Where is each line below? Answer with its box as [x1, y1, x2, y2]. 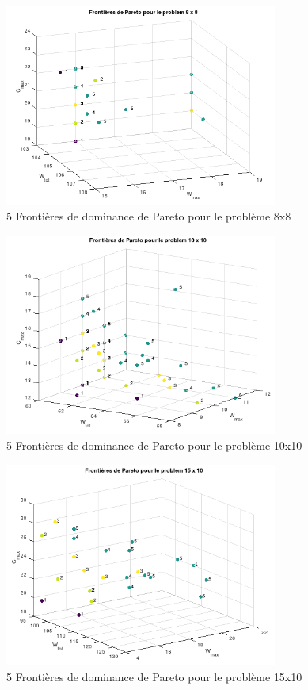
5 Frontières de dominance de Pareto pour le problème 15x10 [6, 668, 302, 684]
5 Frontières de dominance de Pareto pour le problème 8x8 [6, 207, 291, 224]
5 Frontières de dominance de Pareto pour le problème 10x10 [6, 437, 302, 454]
